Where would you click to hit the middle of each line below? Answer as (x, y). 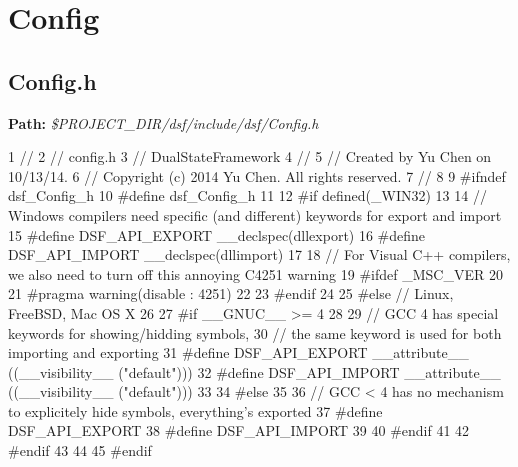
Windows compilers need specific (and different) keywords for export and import (255, 214)
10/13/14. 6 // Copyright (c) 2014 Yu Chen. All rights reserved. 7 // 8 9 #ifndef (257, 175)
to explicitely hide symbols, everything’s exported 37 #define (195, 410)
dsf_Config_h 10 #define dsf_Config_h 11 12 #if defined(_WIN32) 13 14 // (247, 195)
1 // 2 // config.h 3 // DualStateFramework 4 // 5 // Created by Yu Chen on (250, 156)
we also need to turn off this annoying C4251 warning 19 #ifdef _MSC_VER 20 (255, 273)
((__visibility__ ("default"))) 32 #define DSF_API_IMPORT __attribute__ (254, 371)
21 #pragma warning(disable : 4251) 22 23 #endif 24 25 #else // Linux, (231, 293)
